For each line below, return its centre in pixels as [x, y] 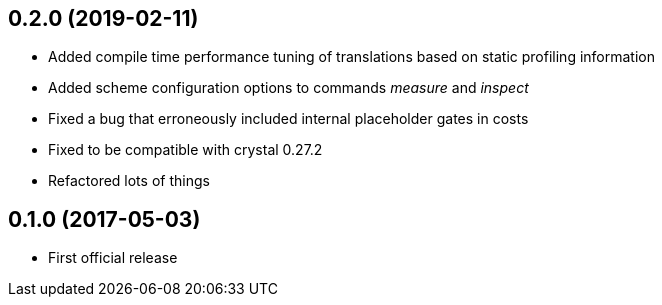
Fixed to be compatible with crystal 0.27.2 [185, 150]
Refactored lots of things [129, 181]
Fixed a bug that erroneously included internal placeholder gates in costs [288, 119]
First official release [113, 258]
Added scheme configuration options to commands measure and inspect [288, 88]
